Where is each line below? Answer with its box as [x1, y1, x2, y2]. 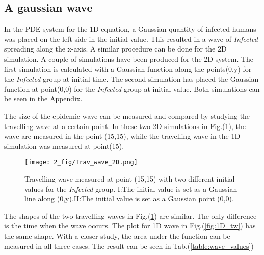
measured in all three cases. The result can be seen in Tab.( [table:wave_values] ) [4, 240, 254, 251]
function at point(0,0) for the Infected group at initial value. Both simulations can [4, 83, 260, 94]
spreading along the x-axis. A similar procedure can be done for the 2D [4, 43, 227, 54]
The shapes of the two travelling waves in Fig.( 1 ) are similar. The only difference [4, 210, 257, 221]
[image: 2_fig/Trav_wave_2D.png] [24, 159, 138, 166]
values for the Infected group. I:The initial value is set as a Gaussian [24, 183, 237, 194]
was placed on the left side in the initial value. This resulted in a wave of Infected [4, 33, 258, 44]
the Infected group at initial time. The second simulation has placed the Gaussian [4, 73, 259, 84]
